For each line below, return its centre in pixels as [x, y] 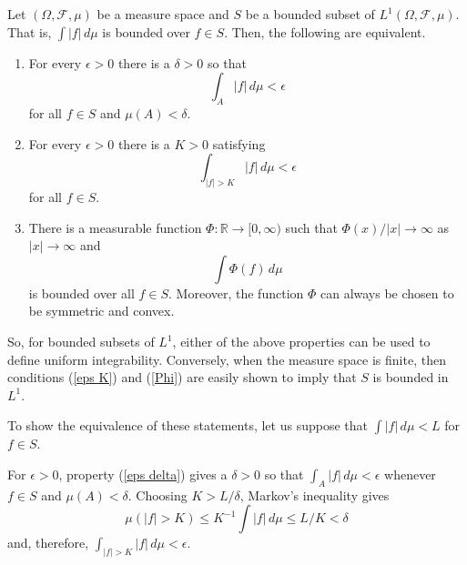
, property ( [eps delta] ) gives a [143, 474]
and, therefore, [48, 543]
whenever [410, 474]
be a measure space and [163, 14]
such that [311, 227]
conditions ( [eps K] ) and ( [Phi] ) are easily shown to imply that [182, 377]
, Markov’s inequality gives [315, 494]
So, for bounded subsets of [81, 341]
